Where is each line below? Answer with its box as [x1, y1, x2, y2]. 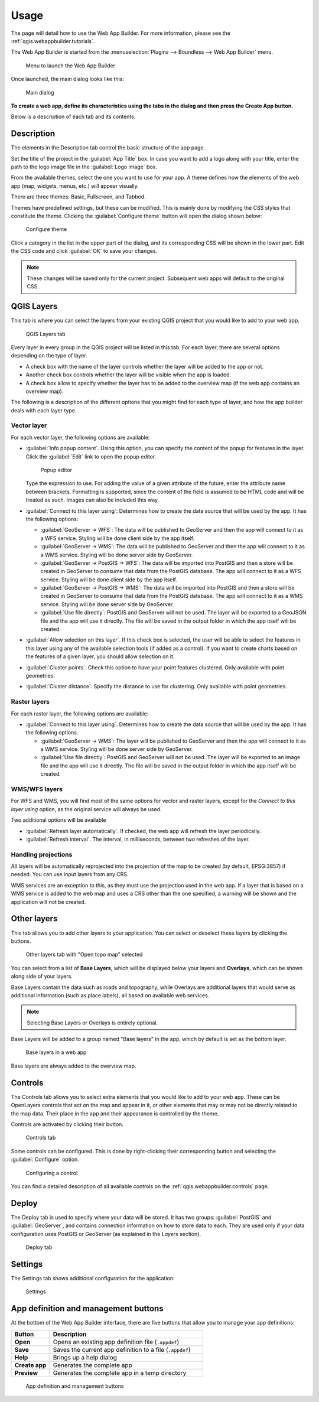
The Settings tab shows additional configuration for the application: [11, 1274, 175, 1281]
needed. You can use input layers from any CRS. [11, 871, 129, 878]
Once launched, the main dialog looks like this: [11, 76, 124, 83]
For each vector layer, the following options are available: [11, 434, 150, 441]
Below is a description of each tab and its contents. [11, 113, 136, 121]
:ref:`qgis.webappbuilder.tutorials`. [11, 37, 95, 44]
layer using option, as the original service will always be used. [11, 805, 162, 812]
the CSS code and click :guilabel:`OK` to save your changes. [11, 248, 158, 255]
